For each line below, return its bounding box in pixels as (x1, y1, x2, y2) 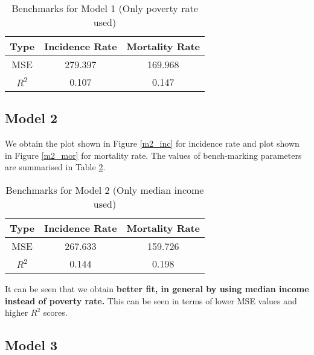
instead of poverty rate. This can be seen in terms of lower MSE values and (5, 294, 297, 307)
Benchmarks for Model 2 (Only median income (5, 182, 204, 197)
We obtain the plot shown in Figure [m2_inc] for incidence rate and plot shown (5, 137, 300, 150)
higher (5, 306, 28, 319)
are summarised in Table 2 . (5, 161, 106, 173)
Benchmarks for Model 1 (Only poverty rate (11, 1, 198, 15)
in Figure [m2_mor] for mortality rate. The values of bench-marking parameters (5, 149, 302, 161)
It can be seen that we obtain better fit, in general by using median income (5, 282, 309, 295)
